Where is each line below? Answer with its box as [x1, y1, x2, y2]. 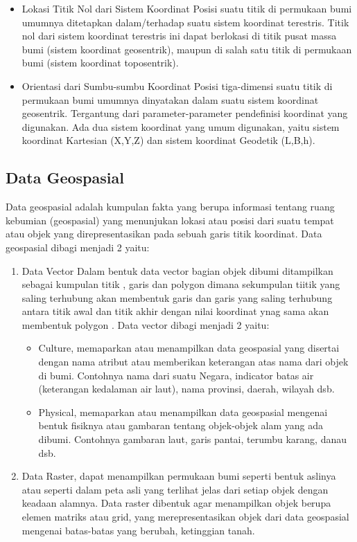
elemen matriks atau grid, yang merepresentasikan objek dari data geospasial [21, 509, 349, 524]
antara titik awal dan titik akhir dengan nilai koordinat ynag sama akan [21, 304, 329, 318]
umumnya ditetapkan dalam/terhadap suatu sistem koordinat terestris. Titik [21, 15, 349, 29]
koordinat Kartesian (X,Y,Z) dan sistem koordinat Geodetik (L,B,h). [21, 133, 315, 147]
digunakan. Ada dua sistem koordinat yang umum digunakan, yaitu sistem [21, 119, 340, 134]
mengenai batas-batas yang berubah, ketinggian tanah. [21, 523, 255, 537]
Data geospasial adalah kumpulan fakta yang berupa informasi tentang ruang [6, 199, 335, 214]
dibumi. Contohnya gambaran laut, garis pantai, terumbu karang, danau [38, 432, 347, 446]
